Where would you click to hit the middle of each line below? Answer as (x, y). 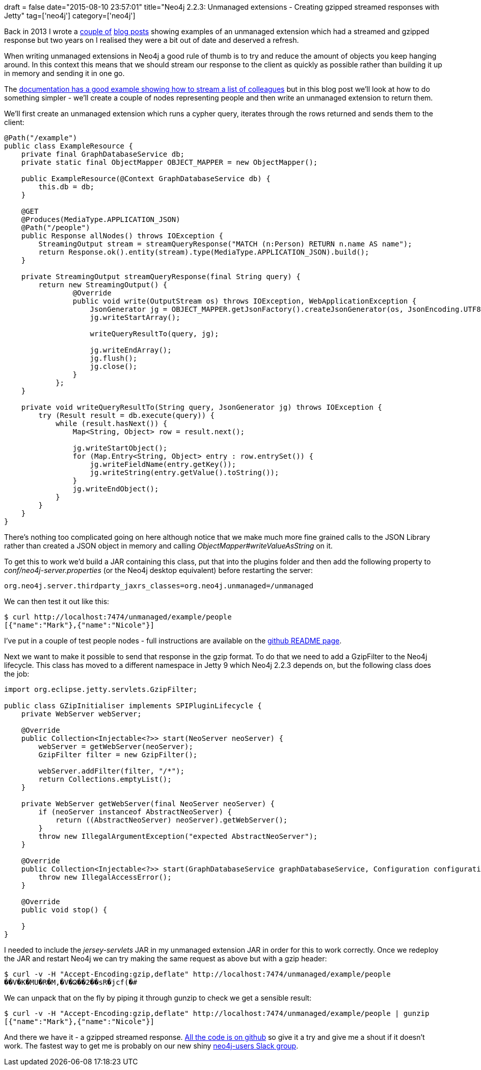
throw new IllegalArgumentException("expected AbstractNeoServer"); (178, 836)
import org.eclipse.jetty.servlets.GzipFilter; (101, 689)
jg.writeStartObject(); (120, 448)
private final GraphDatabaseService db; (103, 154)
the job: (17, 674)
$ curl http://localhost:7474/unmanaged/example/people (118, 617)
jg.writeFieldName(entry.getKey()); (163, 464)
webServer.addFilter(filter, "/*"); (112, 771)
